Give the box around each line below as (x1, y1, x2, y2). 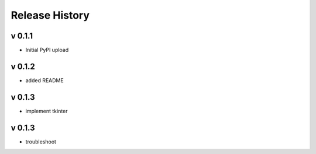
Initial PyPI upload (25, 47, 69, 54)
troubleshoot (25, 138, 57, 145)
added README (25, 76, 64, 84)
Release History (11, 9, 90, 22)
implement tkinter (25, 107, 68, 114)
